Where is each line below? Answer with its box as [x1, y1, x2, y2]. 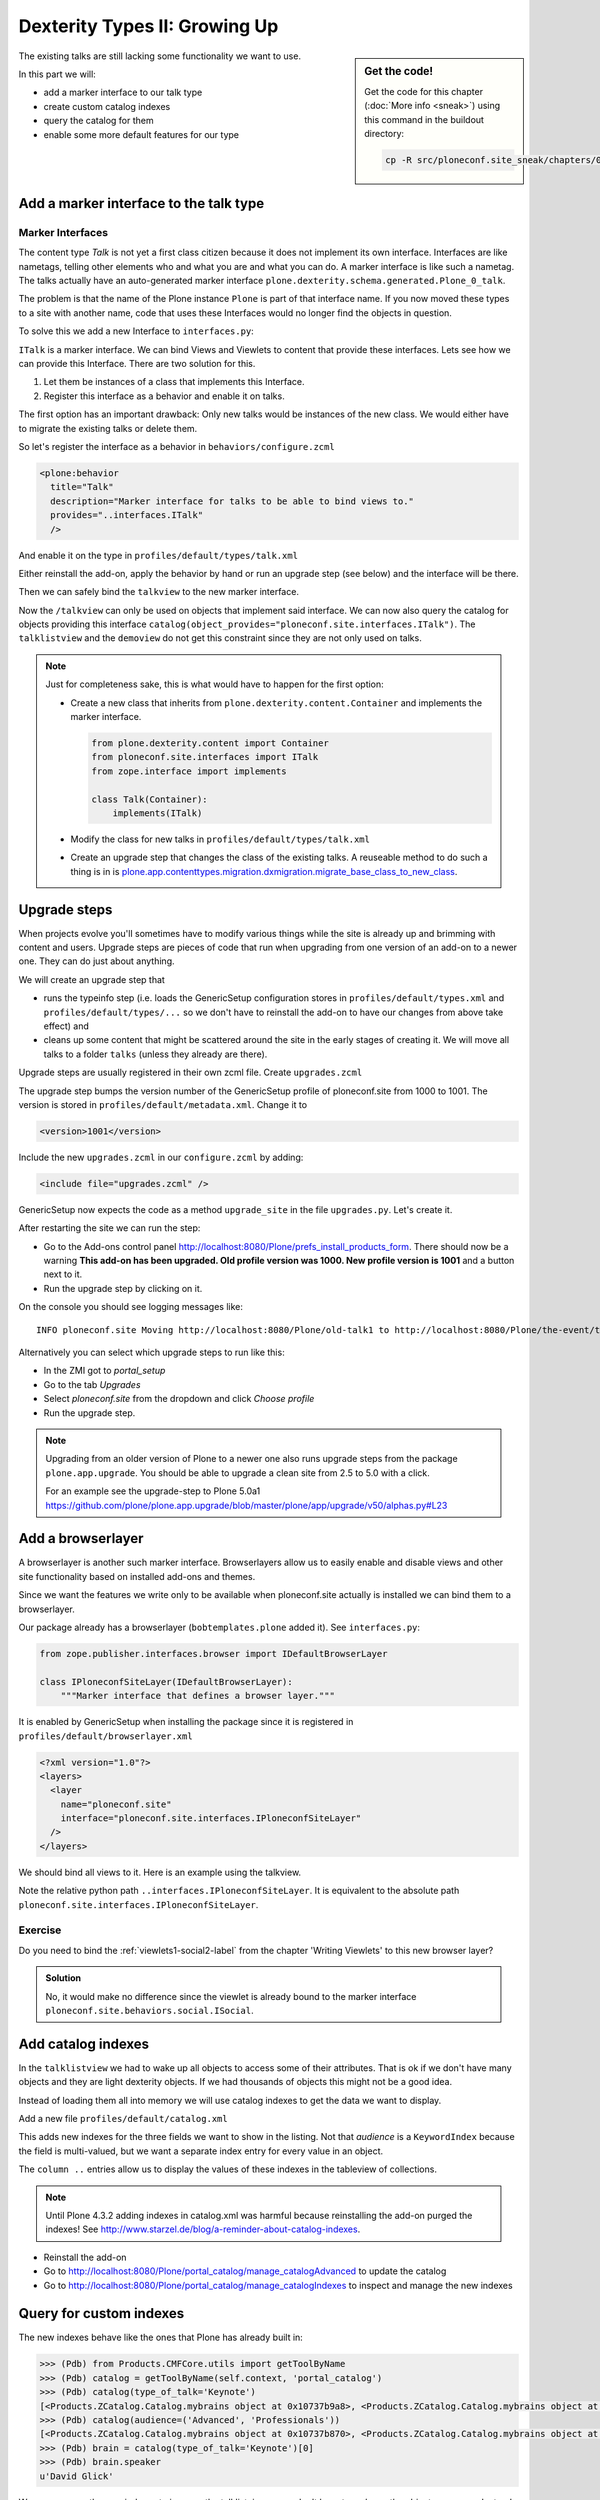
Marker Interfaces [18, 225, 109, 239]
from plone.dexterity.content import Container [91, 738, 329, 749]
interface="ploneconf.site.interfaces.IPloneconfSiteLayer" [60, 1813, 362, 1824]
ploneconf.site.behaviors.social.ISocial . [45, 2004, 254, 2016]
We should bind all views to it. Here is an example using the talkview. [18, 1866, 302, 1878]
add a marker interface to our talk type [43, 86, 203, 99]
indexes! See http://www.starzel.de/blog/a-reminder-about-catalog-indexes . [45, 2223, 361, 2235]
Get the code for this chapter [364, 85, 484, 97]
